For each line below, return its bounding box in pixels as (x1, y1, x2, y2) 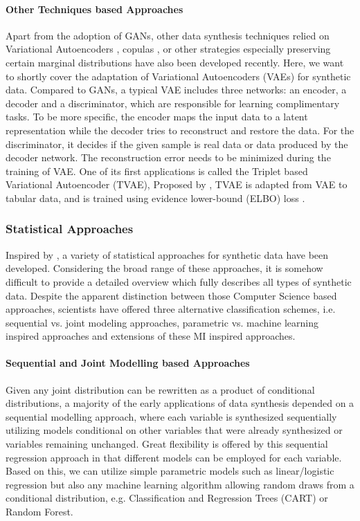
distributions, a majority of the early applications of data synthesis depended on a (6, 396, 354, 410)
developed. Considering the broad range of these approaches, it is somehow (6, 261, 323, 275)
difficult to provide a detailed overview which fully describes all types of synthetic (6, 274, 352, 289)
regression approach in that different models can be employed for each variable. (6, 450, 342, 464)
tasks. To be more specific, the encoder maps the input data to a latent (6, 109, 308, 124)
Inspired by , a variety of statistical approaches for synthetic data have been (6, 247, 329, 262)
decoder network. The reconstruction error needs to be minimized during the (6, 150, 331, 165)
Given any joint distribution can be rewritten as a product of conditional (6, 382, 315, 396)
